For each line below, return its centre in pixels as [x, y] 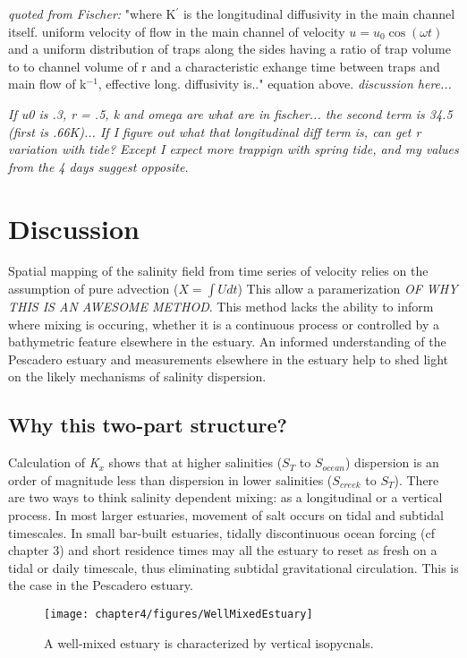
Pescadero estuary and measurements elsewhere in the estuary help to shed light [229, 359]
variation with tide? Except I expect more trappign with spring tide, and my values [233, 149]
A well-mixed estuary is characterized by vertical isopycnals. [209, 642]
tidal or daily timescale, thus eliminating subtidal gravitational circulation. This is [233, 567]
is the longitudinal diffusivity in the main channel [319, 13]
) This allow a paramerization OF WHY [348, 289]
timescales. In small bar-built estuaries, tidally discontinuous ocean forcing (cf [222, 532]
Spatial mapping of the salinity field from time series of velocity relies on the [218, 271]
